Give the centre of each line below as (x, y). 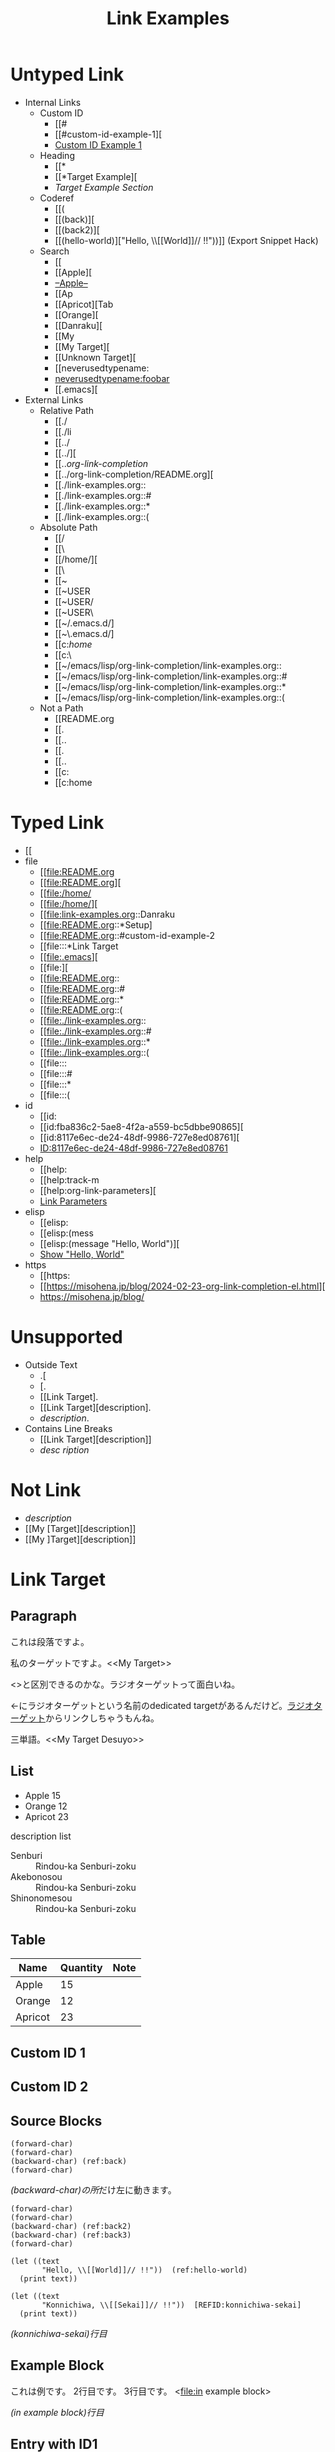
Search (54, 251)
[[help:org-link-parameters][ (98, 1190)
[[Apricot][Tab (84, 304)
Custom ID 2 (49, 2087)
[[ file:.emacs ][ (68, 956)
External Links (54, 399)
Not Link (46, 1490)
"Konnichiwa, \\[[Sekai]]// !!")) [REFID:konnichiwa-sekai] (171, 2305)
